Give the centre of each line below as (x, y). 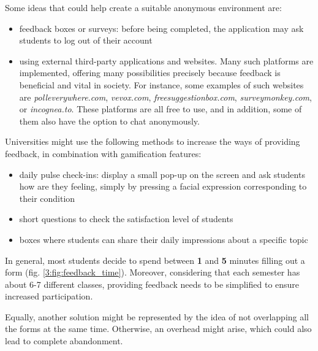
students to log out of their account (86, 40)
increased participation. (49, 296)
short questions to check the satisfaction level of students (126, 219)
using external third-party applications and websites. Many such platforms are (166, 60)
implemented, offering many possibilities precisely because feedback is (150, 73)
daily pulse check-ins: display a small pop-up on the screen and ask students (162, 174)
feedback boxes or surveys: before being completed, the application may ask (161, 28)
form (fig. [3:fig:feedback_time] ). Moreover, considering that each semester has (153, 272)
